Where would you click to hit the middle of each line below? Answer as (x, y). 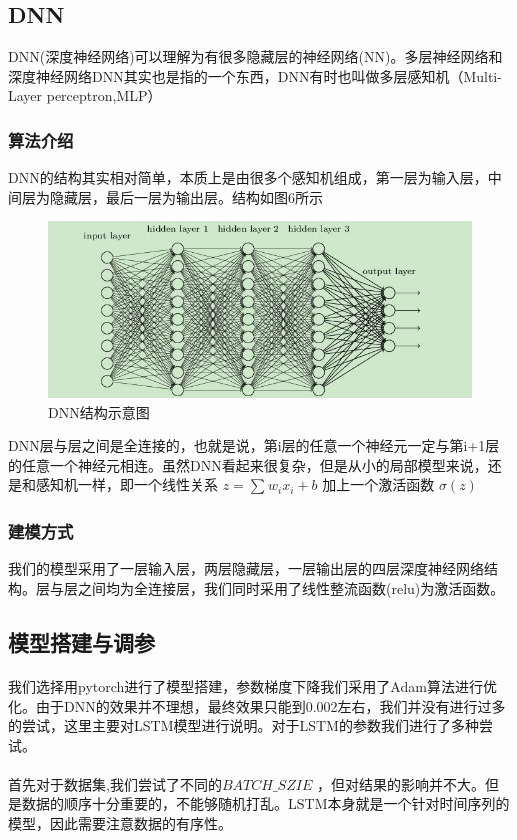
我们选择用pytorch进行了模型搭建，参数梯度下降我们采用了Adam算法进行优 (252, 685)
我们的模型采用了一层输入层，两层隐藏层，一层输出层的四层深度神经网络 (246, 568)
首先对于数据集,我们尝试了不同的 (115, 783)
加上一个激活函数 (378, 484)
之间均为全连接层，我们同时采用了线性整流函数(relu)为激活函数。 (291, 587)
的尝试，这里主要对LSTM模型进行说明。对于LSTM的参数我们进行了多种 (243, 725)
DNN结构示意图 (99, 411)
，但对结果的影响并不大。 (400, 783)
